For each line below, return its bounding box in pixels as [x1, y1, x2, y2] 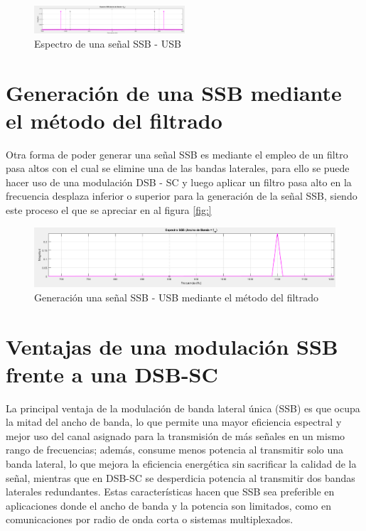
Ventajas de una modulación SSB [6, 331, 338, 360]
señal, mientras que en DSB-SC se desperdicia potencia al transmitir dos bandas [6, 470, 355, 485]
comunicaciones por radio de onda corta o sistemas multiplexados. [6, 512, 294, 527]
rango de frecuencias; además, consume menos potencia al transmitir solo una [6, 442, 344, 457]
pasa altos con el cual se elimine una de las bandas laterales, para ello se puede [6, 161, 350, 176]
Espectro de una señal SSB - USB [34, 36, 181, 50]
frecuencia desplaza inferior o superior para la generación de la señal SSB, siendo [6, 188, 357, 203]
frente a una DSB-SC [6, 359, 218, 388]
